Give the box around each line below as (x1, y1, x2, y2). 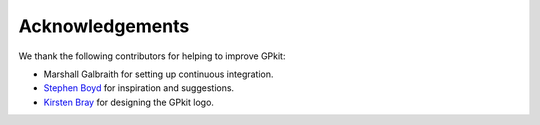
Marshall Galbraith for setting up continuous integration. (43, 68, 274, 80)
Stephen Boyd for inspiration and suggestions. (43, 82, 235, 94)
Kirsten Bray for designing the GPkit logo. (43, 96, 215, 108)
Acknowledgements (18, 15, 190, 37)
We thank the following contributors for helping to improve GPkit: (18, 50, 286, 62)
